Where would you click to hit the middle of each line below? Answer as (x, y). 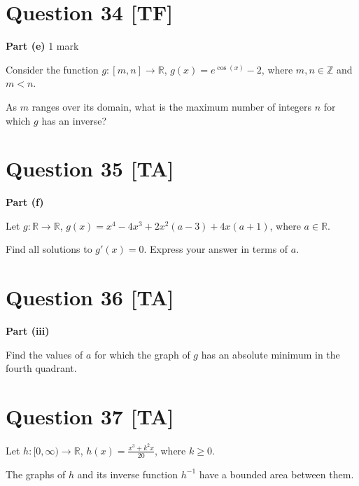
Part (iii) (28, 331)
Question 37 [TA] (90, 416)
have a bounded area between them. (276, 474)
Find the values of (44, 354)
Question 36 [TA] (90, 297)
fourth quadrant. (41, 368)
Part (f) (25, 202)
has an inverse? (74, 120)
